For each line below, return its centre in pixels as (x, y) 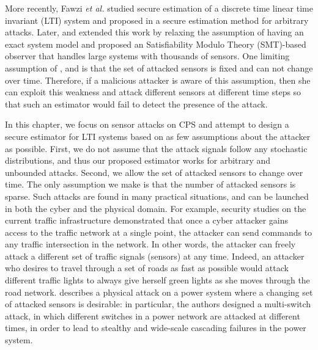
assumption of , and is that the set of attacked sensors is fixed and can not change (159, 67)
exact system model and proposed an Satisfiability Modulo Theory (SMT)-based (156, 44)
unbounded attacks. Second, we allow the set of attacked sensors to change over (154, 172)
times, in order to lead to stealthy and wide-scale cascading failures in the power (156, 328)
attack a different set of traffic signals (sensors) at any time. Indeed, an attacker (155, 256)
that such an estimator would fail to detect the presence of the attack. (136, 104)
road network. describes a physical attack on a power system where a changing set (159, 292)
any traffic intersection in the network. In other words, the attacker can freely (150, 244)
